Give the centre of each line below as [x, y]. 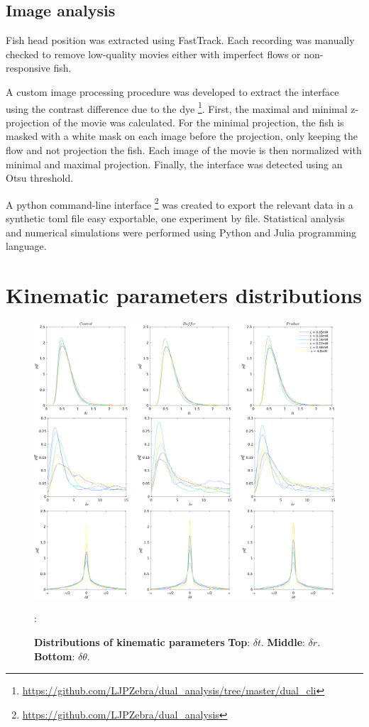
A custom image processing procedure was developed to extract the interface [172, 91]
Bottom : [55, 656]
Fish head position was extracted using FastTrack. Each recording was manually [180, 40]
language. [26, 246]
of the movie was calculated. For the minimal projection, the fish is [198, 122]
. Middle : [283, 641]
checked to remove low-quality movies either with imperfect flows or [153, 54]
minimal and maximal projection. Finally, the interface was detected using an [174, 164]
